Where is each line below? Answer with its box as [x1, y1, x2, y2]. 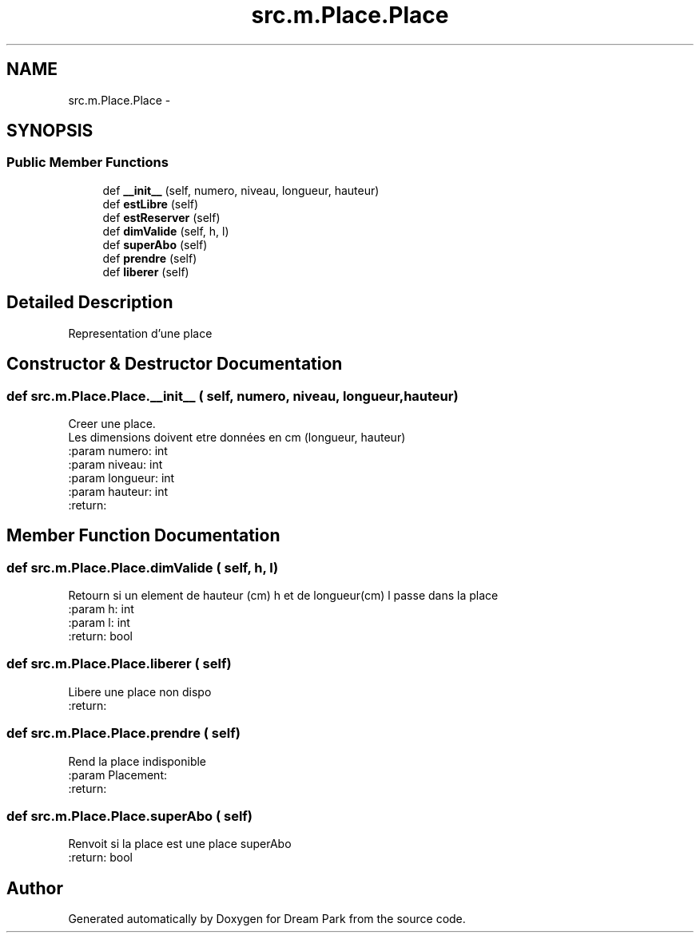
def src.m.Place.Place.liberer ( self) [6, 656, 232, 672]
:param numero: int [68, 443, 168, 458]
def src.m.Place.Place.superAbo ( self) [6, 807, 253, 824]
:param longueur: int [68, 470, 175, 485]
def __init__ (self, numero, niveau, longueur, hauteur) [102, 183, 380, 197]
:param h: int [68, 602, 134, 616]
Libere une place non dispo [68, 684, 212, 699]
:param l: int [68, 616, 130, 630]
